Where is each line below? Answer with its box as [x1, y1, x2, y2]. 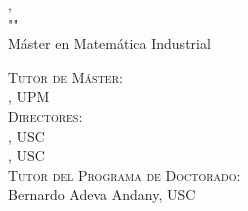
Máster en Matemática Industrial [8, 33, 211, 54]
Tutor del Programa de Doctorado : [8, 164, 241, 185]
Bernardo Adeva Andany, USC [8, 184, 196, 205]
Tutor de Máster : [8, 66, 123, 87]
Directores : [8, 105, 83, 126]
